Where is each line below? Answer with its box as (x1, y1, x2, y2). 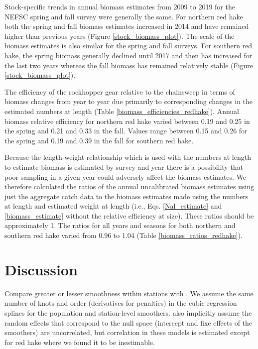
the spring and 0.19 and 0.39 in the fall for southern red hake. (4, 135, 194, 145)
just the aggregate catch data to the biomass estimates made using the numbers (4, 191, 249, 201)
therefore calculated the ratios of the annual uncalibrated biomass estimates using (4, 181, 255, 192)
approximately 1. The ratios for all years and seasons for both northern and (4, 220, 236, 231)
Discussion (4, 259, 78, 279)
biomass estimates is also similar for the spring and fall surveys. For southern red (4, 40, 253, 51)
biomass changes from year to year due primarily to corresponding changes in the (4, 96, 253, 107)
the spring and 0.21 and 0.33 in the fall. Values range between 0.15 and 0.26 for (4, 125, 248, 136)
